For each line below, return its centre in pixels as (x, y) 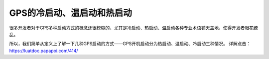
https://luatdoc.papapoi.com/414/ (44, 51)
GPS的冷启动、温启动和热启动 (70, 13)
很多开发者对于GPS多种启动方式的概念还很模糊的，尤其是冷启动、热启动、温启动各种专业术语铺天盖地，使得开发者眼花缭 (134, 28)
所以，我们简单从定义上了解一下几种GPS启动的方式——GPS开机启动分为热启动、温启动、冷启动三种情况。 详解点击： (130, 44)
